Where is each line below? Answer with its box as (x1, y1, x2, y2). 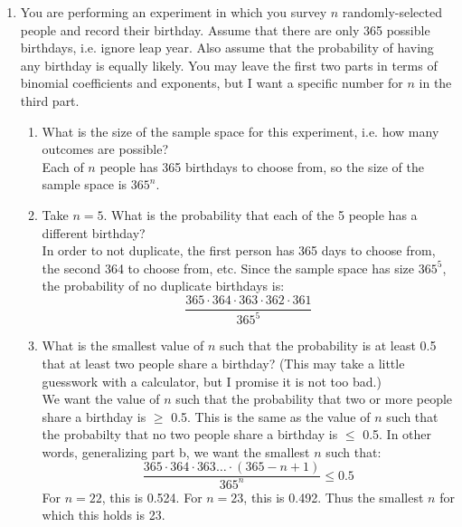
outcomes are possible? (42, 139, 169, 158)
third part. (20, 91, 80, 110)
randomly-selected (342, 3, 442, 21)
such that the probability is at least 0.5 (220, 336, 437, 355)
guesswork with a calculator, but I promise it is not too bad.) (42, 371, 382, 390)
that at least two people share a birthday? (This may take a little (42, 353, 405, 372)
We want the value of (42, 389, 160, 408)
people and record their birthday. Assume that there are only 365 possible (20, 20, 430, 39)
